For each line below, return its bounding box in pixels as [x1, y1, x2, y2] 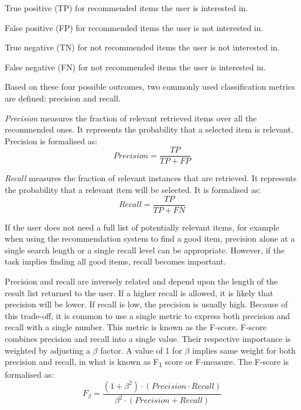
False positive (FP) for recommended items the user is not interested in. [5, 21, 264, 33]
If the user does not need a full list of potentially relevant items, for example [5, 221, 279, 233]
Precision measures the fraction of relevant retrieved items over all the [5, 111, 257, 124]
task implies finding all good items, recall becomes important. [5, 255, 226, 267]
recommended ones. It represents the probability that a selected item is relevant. [5, 123, 293, 135]
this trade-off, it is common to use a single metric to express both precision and [5, 309, 290, 321]
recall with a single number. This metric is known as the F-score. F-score [5, 321, 267, 333]
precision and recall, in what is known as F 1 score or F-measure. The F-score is [5, 355, 289, 369]
